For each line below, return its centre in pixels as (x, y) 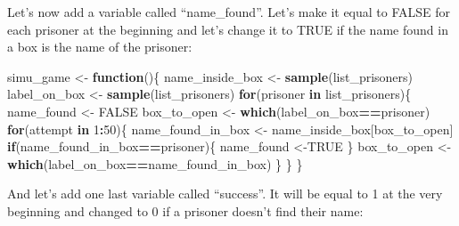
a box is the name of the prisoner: (100, 47)
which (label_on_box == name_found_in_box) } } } (155, 163)
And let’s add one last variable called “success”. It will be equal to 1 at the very (225, 194)
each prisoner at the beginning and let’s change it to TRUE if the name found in (228, 29)
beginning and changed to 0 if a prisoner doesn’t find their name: (185, 210)
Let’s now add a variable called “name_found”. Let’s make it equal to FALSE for (229, 12)
